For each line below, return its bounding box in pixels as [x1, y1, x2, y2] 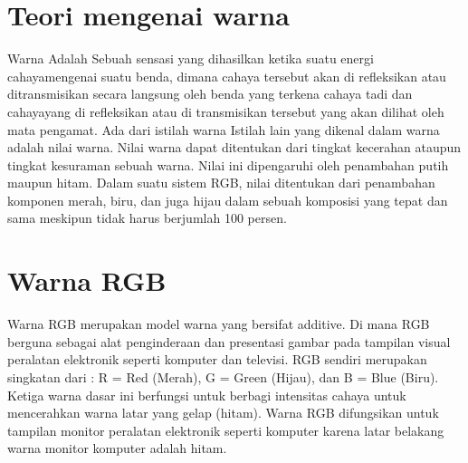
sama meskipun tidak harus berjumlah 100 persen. [7, 208, 287, 227]
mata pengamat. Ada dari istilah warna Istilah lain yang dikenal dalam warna [7, 120, 440, 139]
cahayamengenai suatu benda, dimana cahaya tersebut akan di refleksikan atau [7, 66, 446, 85]
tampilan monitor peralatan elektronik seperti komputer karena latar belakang [7, 420, 444, 439]
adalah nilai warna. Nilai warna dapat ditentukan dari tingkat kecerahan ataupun [7, 138, 462, 157]
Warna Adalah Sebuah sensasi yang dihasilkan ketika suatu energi [7, 49, 374, 68]
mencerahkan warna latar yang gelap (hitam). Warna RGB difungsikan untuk [7, 403, 439, 422]
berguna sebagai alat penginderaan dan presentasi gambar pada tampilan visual [7, 332, 451, 351]
